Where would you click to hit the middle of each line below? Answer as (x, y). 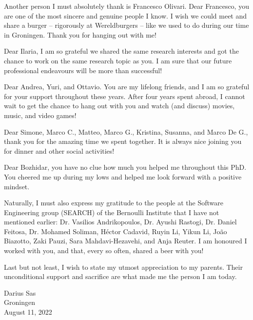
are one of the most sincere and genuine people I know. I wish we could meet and (126, 15)
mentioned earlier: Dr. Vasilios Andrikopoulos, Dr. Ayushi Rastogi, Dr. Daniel (120, 222)
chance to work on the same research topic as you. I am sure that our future (118, 60)
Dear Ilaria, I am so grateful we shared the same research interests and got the (121, 51)
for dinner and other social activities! (59, 150)
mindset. (17, 186)
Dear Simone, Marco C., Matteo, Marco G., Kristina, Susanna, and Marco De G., (126, 131)
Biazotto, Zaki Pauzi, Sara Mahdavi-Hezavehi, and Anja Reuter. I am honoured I (126, 241)
